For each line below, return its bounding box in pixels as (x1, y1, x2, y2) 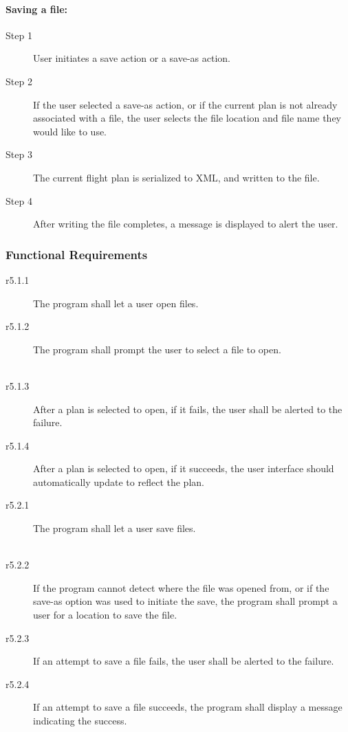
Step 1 (6, 27, 32, 42)
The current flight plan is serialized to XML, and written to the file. (33, 170, 320, 184)
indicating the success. (33, 713, 127, 728)
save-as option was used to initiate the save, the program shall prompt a (33, 594, 338, 608)
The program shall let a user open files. (33, 296, 199, 310)
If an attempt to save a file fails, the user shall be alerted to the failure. (33, 654, 334, 668)
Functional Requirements (6, 245, 148, 263)
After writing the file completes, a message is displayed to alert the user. (33, 217, 338, 231)
